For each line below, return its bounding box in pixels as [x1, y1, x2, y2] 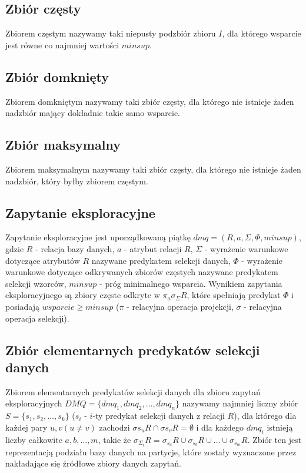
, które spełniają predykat [187, 289, 281, 301]
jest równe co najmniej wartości [5, 38, 119, 51]
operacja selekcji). [5, 312, 69, 324]
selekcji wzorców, [5, 277, 66, 289]
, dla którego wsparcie [222, 27, 301, 39]
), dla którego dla [234, 409, 297, 422]
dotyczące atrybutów [5, 254, 80, 266]
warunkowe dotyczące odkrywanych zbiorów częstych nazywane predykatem [5, 266, 278, 278]
